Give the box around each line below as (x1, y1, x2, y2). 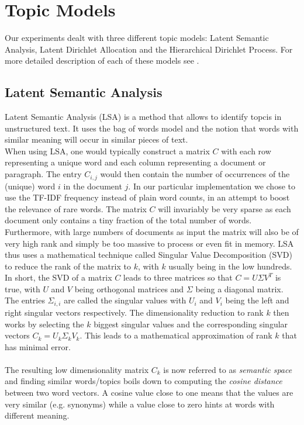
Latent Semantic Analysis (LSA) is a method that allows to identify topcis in (5, 110, 282, 123)
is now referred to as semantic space (163, 363, 292, 375)
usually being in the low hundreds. (168, 260, 292, 272)
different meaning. (5, 409, 70, 421)
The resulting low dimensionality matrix (5, 363, 149, 375)
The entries (5, 294, 45, 306)
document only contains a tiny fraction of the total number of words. (5, 214, 252, 226)
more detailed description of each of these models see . (5, 54, 199, 67)
